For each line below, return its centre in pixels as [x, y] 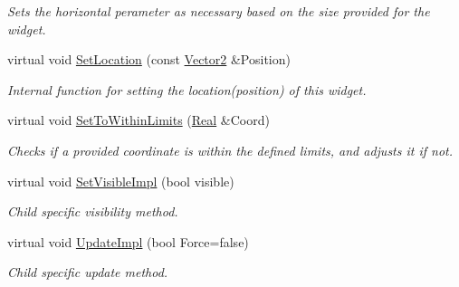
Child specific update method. [88, 272]
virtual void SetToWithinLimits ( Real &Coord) [139, 120]
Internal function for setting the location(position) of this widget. [187, 89]
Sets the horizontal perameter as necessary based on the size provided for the [219, 11]
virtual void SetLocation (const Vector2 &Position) [149, 59]
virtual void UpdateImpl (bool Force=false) [128, 241]
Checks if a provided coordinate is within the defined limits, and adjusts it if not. [230, 150]
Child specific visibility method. [93, 211]
